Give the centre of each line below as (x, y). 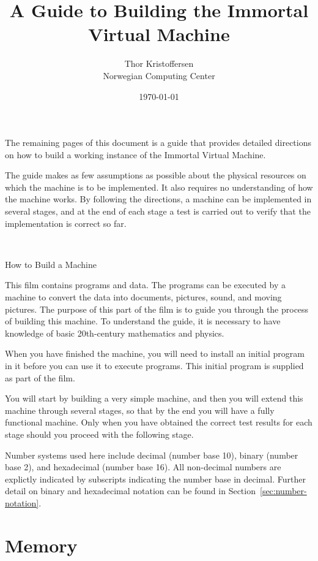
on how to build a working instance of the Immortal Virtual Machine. (135, 154)
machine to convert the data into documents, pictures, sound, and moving (143, 297)
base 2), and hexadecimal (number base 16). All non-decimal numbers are (143, 467)
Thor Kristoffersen (159, 63)
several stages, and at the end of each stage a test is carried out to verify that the (158, 211)
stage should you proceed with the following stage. (99, 434)
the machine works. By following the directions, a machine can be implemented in (158, 199)
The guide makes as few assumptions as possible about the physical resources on (156, 175)
